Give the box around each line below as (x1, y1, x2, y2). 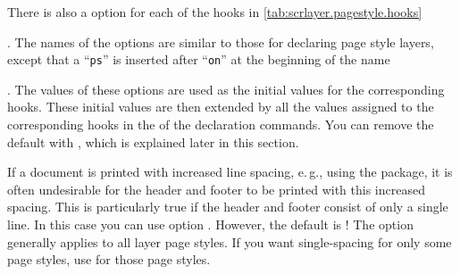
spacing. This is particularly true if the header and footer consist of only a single (7, 197, 448, 216)
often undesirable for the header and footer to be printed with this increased (7, 179, 425, 198)
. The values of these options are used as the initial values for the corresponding (7, 79, 445, 98)
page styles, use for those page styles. (7, 250, 211, 269)
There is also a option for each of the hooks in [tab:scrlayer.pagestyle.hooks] (7, 3, 422, 21)
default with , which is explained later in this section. (7, 132, 299, 151)
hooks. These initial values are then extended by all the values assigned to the (7, 97, 434, 116)
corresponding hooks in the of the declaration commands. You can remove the (7, 115, 434, 134)
